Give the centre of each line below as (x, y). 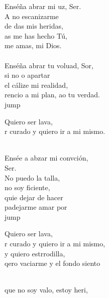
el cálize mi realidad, (36, 85)
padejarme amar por (36, 207)
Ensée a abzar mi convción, (46, 158)
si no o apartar (27, 75)
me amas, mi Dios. (33, 45)
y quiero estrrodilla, (35, 253)
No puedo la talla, (32, 177)
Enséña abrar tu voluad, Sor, (49, 65)
